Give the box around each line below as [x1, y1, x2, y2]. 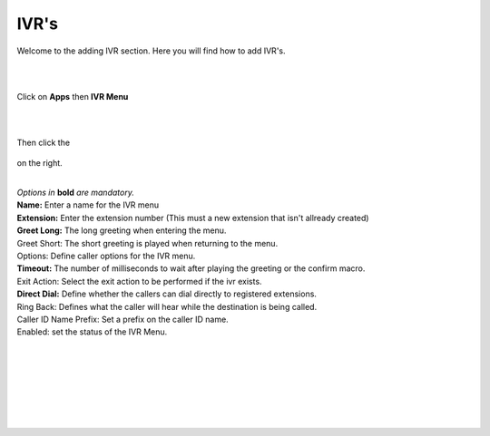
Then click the [16, 137, 71, 148]
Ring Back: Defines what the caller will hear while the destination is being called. [16, 301, 318, 312]
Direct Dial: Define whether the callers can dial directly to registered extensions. [16, 288, 318, 299]
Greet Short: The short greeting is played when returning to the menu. [16, 237, 279, 248]
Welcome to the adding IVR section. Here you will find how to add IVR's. [16, 45, 286, 56]
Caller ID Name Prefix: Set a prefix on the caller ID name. [16, 314, 229, 325]
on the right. [16, 158, 63, 169]
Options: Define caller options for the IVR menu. [16, 250, 196, 262]
